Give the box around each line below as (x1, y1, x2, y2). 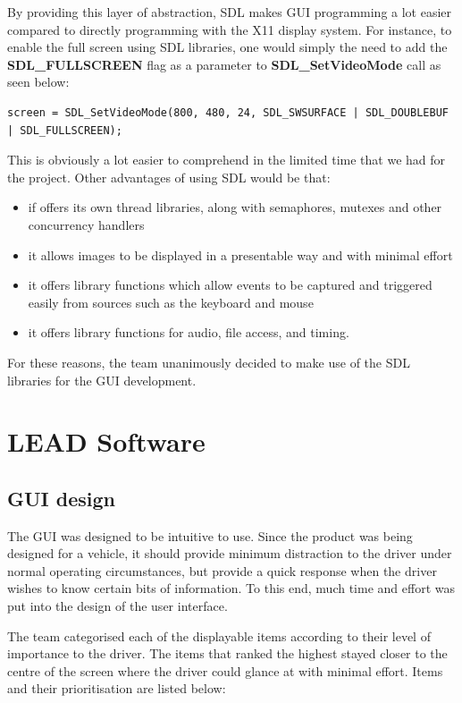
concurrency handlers (28, 215, 145, 233)
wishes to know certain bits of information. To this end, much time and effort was (7, 579, 455, 597)
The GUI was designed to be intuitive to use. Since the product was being (7, 526, 413, 545)
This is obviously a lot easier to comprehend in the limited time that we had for (7, 150, 446, 169)
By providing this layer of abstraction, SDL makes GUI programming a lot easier (7, 3, 452, 21)
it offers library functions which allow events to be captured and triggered (28, 275, 433, 294)
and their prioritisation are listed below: (7, 679, 226, 698)
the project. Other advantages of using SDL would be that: (7, 167, 331, 186)
